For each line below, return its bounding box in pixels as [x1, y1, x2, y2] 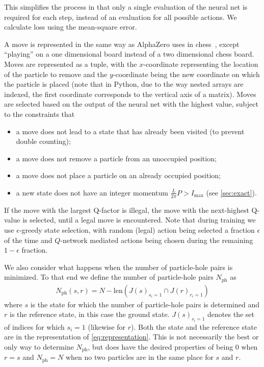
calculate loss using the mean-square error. [4, 21, 137, 32]
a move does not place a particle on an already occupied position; [16, 170, 221, 181]
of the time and [4, 234, 52, 245]
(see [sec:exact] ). [206, 187, 257, 198]
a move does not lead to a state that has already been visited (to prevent [16, 126, 245, 136]
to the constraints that [4, 108, 75, 119]
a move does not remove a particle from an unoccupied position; [16, 153, 217, 163]
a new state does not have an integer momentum [16, 187, 168, 198]
